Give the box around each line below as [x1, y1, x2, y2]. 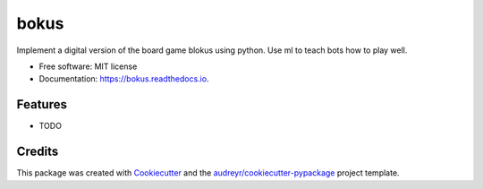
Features [16, 97, 67, 112]
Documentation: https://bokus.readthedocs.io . [38, 73, 209, 84]
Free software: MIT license [38, 61, 138, 72]
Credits [16, 144, 59, 159]
